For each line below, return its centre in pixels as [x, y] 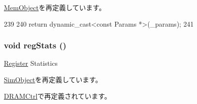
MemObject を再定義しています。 [55, 7]
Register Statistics [31, 63]
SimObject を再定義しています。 [53, 79]
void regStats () [35, 45]
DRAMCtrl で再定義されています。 [58, 96]
